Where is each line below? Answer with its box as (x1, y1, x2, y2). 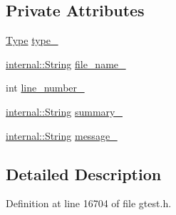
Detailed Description (6, 162, 162, 184)
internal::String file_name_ (6, 56, 126, 71)
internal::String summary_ (6, 104, 123, 118)
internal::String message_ (6, 128, 118, 143)
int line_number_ (6, 80, 85, 95)
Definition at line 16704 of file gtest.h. (6, 196, 172, 211)
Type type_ (6, 33, 58, 48)
